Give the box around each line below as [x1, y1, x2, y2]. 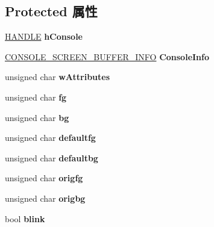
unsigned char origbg [5, 191, 86, 204]
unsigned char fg [5, 90, 67, 103]
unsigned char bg [5, 111, 69, 123]
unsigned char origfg [5, 172, 83, 184]
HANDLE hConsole [5, 30, 83, 43]
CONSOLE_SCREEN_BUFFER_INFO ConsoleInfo [5, 50, 210, 63]
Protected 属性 [5, 2, 98, 20]
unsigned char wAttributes [5, 70, 110, 83]
